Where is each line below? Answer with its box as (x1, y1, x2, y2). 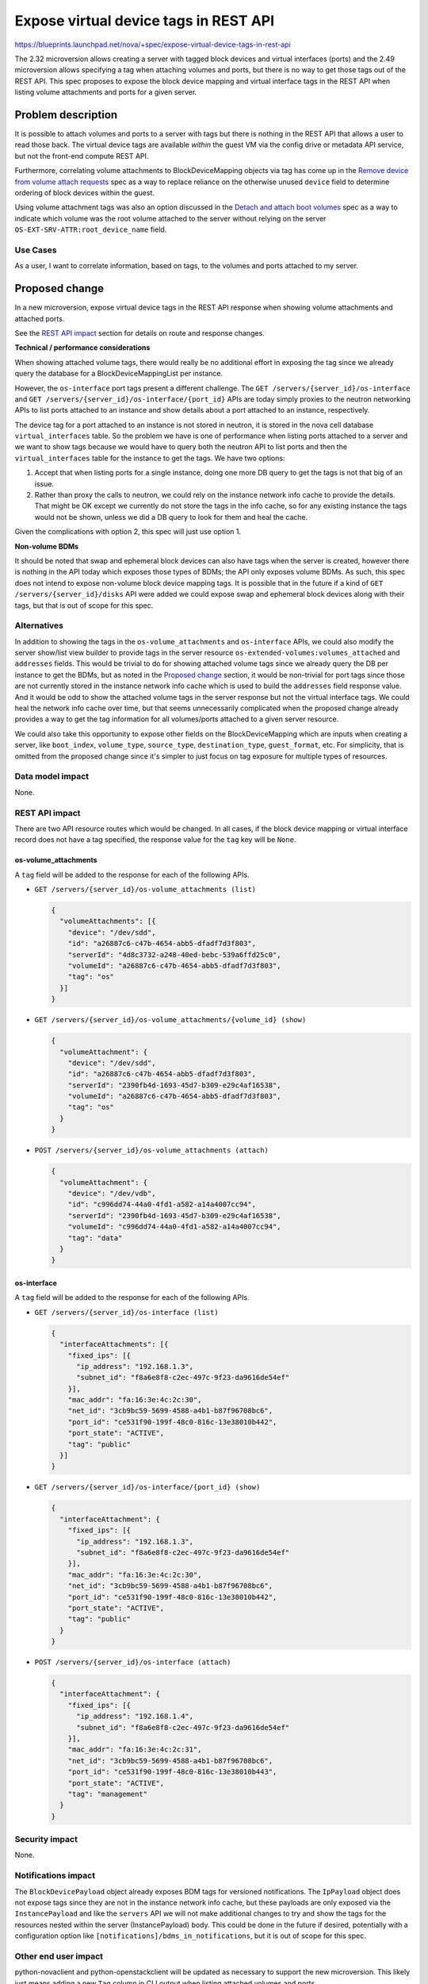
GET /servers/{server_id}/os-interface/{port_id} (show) (34, 1482, 261, 1492)
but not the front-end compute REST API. (14, 151, 149, 160)
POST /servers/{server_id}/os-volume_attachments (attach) (34, 1146, 269, 1155)
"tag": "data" (67, 1233, 123, 1242)
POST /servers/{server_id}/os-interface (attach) (34, 1658, 231, 1667)
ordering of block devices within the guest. (14, 187, 155, 198)
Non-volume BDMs (14, 541, 79, 551)
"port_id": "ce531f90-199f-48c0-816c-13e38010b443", (67, 1767, 277, 1777)
